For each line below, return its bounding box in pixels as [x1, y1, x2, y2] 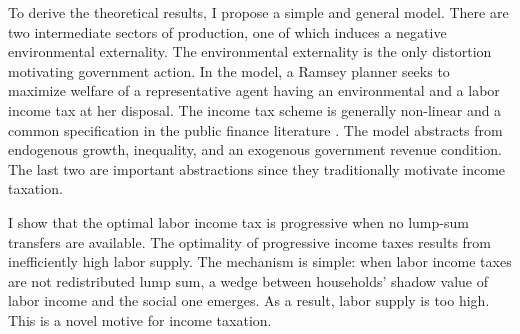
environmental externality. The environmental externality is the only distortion [8, 41, 492, 62]
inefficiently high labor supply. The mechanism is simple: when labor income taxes [8, 251, 512, 272]
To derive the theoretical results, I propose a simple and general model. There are [8, 2, 509, 22]
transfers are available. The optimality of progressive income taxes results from [8, 231, 491, 252]
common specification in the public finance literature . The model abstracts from [8, 119, 503, 140]
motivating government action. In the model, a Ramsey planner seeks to [8, 60, 450, 81]
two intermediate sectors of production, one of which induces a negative [8, 21, 447, 42]
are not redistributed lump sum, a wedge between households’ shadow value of [8, 270, 488, 291]
